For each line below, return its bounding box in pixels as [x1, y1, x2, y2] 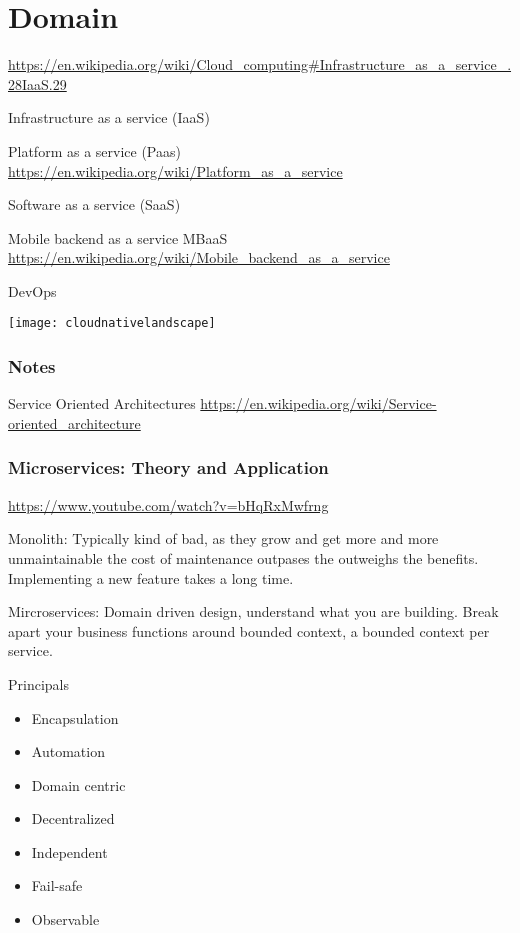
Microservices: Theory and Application [8, 455, 329, 480]
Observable [31, 909, 100, 930]
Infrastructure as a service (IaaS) [8, 107, 210, 128]
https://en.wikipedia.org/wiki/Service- [200, 393, 437, 414]
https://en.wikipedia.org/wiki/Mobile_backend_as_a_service [8, 247, 390, 268]
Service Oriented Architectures [8, 393, 196, 414]
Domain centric [31, 774, 126, 795]
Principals [8, 673, 69, 694]
